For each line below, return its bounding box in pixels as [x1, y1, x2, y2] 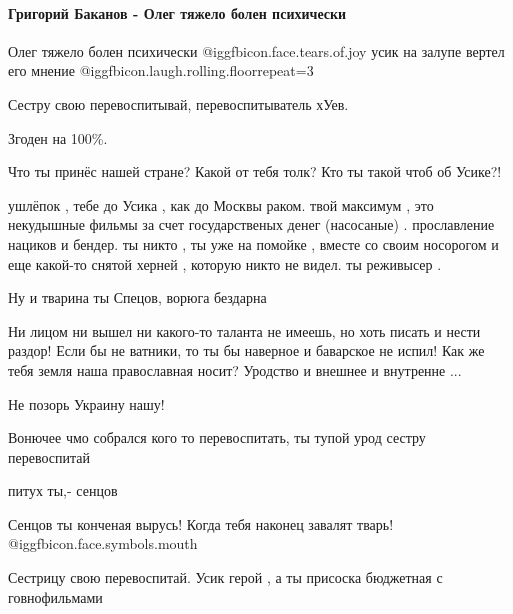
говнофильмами [8, 586, 103, 607]
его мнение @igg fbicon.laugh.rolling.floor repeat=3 [8, 60, 314, 81]
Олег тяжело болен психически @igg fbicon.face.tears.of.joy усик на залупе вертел [8, 40, 505, 61]
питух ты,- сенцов [8, 480, 118, 501]
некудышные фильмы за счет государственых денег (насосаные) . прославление [8, 214, 495, 235]
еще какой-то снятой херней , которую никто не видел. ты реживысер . [8, 253, 442, 274]
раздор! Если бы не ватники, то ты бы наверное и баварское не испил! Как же [8, 340, 485, 361]
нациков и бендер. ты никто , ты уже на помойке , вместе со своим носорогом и [8, 233, 499, 254]
